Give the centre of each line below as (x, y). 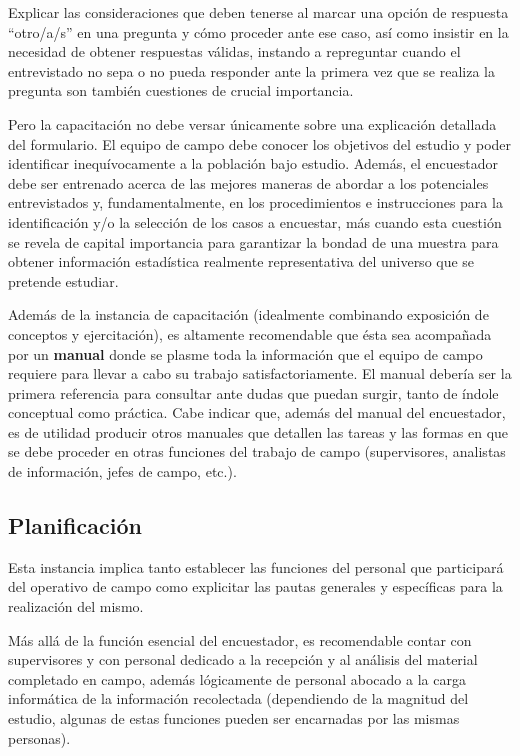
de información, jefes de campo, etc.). (122, 471)
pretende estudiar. (63, 280)
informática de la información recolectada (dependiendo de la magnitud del (238, 698)
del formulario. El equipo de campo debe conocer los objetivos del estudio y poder (260, 143)
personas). (39, 737)
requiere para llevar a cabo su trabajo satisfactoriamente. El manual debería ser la (260, 373)
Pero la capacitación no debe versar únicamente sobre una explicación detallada (252, 123)
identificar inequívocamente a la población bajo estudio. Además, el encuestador (253, 163)
